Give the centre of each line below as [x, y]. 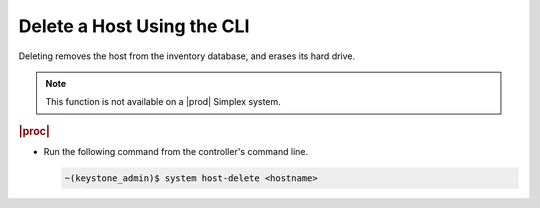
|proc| [34, 131]
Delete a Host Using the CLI [134, 26]
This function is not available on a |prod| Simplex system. [163, 102]
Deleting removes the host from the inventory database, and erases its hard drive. [187, 56]
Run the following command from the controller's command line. [176, 151]
